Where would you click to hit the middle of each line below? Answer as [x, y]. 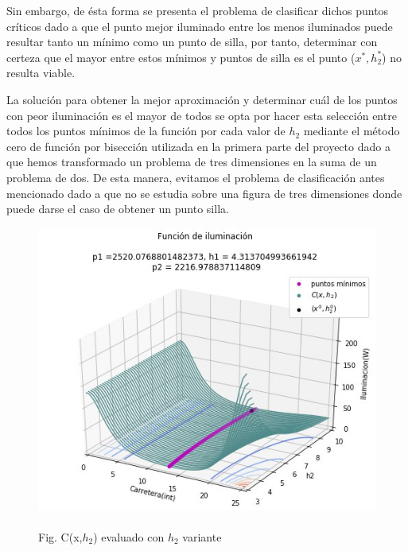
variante [202, 536]
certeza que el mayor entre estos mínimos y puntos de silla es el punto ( [181, 57]
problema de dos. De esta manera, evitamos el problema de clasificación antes [196, 177]
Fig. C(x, [60, 536]
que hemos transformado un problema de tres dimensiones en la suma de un [192, 162]
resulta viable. [41, 73]
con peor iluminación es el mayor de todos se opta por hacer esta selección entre [202, 115]
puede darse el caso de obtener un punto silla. [118, 209]
